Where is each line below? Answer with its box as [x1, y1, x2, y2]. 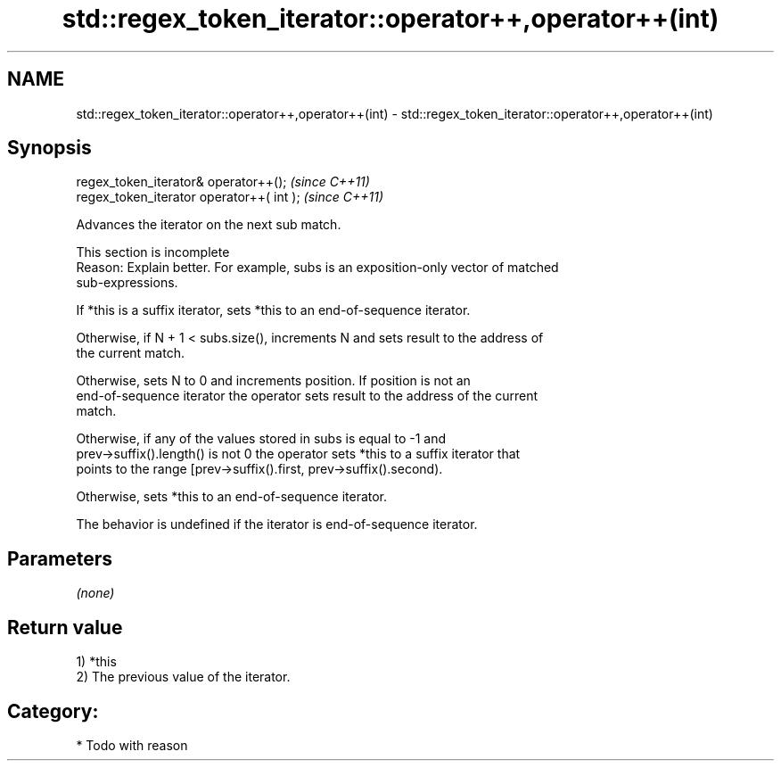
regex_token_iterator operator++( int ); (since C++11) [76, 189, 383, 205]
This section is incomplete [76, 244, 230, 260]
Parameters [7, 547, 112, 570]
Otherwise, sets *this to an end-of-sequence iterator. [76, 489, 388, 505]
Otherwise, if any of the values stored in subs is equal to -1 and [76, 431, 446, 447]
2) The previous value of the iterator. [76, 669, 291, 685]
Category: [7, 699, 99, 723]
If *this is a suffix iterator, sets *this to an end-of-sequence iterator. [76, 302, 471, 318]
